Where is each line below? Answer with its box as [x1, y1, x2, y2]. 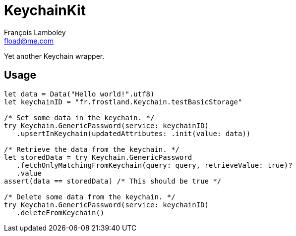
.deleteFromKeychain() [16, 208, 105, 217]
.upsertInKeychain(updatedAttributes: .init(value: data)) [16, 129, 251, 138]
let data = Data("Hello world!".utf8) [4, 90, 155, 98]
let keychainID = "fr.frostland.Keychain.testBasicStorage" [4, 97, 242, 106]
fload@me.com [4, 36, 54, 45]
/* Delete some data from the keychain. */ [4, 192, 176, 201]
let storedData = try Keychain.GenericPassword [4, 153, 192, 161]
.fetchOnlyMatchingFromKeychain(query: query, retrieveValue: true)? [16, 161, 293, 169]
